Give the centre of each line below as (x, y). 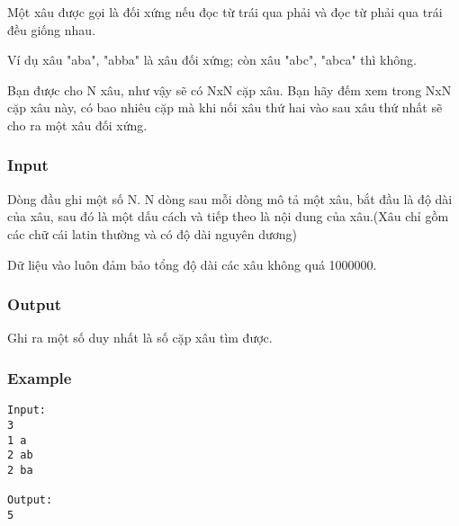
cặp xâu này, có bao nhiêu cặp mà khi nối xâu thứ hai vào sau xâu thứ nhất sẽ (225, 107)
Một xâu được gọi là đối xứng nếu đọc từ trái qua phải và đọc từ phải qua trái (225, 12)
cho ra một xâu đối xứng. (77, 125)
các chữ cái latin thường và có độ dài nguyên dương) (153, 233)
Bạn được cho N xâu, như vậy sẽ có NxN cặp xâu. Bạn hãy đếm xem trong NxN (229, 89)
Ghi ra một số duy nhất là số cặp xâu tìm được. (140, 338)
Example (40, 377)
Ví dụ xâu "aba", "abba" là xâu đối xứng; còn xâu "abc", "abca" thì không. (212, 60)
